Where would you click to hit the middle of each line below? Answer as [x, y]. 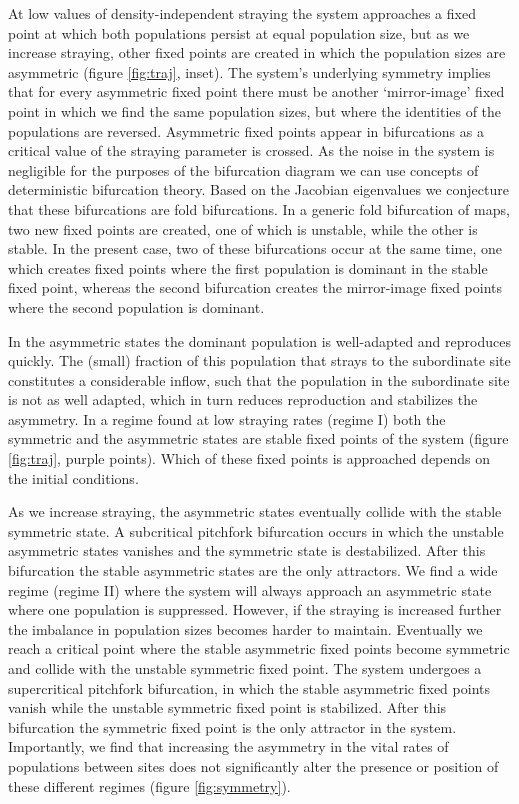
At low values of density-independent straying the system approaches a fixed [242, 13]
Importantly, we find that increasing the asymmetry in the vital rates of [228, 746]
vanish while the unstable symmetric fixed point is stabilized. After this [227, 707]
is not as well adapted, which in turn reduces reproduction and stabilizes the [243, 399]
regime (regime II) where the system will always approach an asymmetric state [250, 589]
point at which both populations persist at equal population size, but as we [239, 32]
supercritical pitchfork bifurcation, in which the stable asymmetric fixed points [249, 687]
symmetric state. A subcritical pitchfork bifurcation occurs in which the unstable [256, 530]
